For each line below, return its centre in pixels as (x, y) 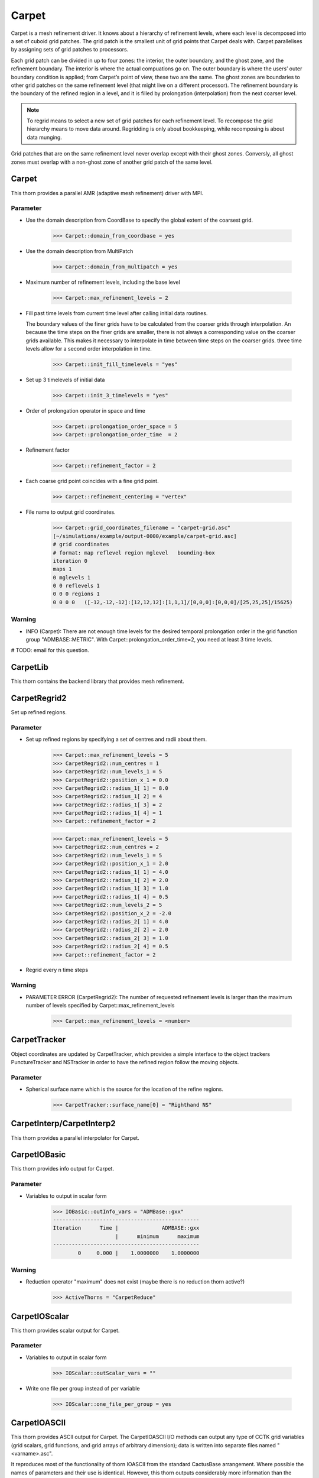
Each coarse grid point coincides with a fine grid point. (92, 481)
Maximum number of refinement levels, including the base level (103, 282)
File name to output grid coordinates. (71, 512)
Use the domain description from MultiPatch (79, 251)
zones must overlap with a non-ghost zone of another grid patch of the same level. (112, 162)
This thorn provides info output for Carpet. (63, 1169)
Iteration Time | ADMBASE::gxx (126, 1228)
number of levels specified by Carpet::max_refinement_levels (100, 1006)
